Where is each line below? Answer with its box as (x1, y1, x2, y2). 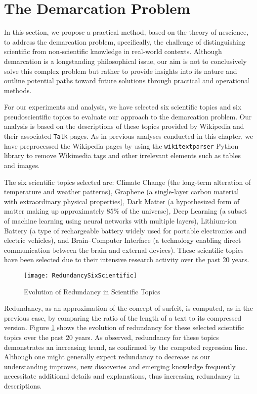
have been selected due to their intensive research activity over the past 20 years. (4, 254, 249, 265)
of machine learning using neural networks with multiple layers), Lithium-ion (4, 215, 237, 225)
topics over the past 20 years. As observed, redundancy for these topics (4, 332, 219, 342)
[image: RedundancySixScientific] (24, 272, 137, 279)
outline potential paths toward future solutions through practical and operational (4, 75, 250, 86)
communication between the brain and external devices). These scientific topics (4, 244, 244, 255)
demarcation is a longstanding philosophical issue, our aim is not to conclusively (4, 56, 247, 66)
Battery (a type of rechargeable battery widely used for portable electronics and (4, 225, 247, 235)
